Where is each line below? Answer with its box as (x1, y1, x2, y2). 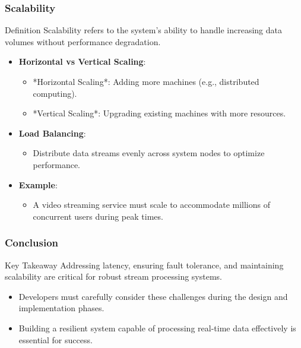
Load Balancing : (18, 126, 86, 139)
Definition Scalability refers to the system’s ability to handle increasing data (5, 24, 283, 36)
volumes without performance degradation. (5, 35, 161, 48)
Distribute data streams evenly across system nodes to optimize (33, 147, 265, 159)
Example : (18, 178, 58, 191)
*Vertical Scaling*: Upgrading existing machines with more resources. (33, 107, 286, 119)
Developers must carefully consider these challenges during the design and (18, 290, 288, 302)
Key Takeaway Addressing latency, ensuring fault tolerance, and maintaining (5, 258, 284, 271)
